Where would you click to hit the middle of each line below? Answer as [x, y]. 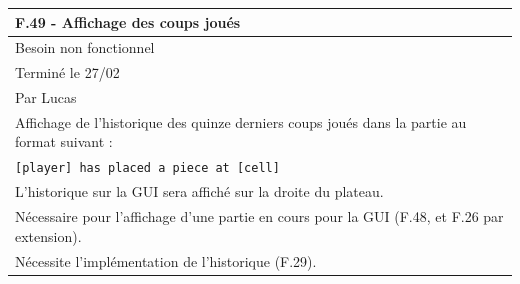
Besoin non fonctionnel [85, 47]
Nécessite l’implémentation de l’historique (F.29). [166, 260]
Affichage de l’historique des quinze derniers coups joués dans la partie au [241, 121]
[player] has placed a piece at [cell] [147, 168]
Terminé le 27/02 [67, 72]
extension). [48, 235]
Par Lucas [46, 97]
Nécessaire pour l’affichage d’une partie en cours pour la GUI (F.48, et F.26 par [259, 216]
